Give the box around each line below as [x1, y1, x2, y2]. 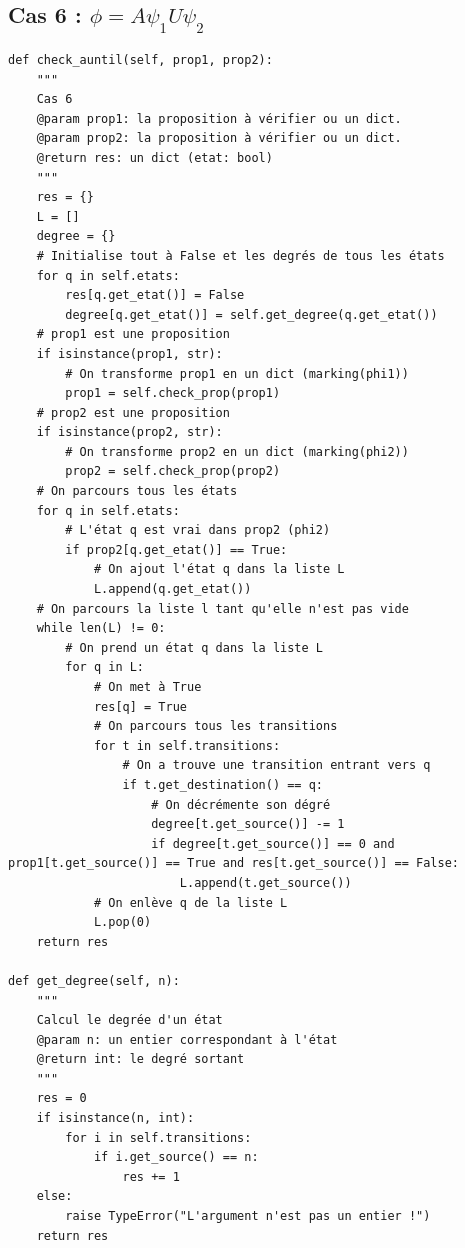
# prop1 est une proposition [36, 327, 230, 342]
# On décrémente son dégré [151, 797, 331, 812]
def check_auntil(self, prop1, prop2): [8, 53, 273, 67]
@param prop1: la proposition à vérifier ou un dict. [36, 111, 402, 126]
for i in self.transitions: [65, 1130, 252, 1145]
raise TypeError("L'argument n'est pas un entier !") [65, 1209, 431, 1224]
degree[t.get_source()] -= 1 [151, 817, 345, 832]
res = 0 [36, 1091, 87, 1106]
